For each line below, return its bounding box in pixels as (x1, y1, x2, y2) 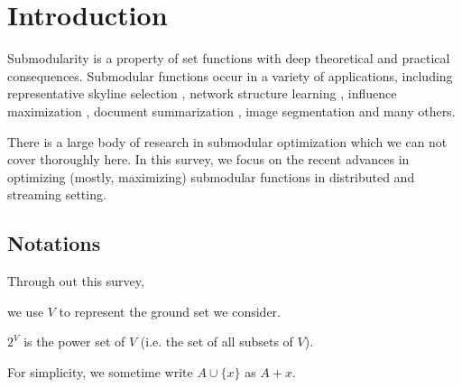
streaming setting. (7, 185, 106, 204)
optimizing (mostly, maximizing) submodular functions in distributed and (7, 167, 415, 186)
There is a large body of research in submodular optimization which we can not (7, 132, 448, 151)
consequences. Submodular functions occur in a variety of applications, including (7, 66, 453, 85)
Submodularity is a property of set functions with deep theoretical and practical (7, 49, 450, 68)
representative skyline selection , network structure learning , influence (7, 84, 397, 103)
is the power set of (23, 332, 125, 351)
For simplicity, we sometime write (7, 362, 193, 381)
